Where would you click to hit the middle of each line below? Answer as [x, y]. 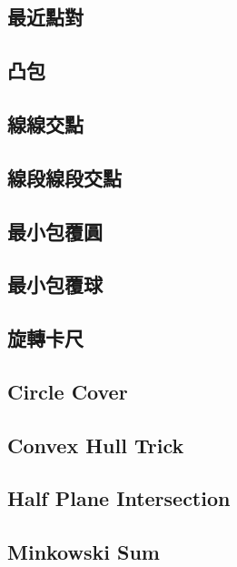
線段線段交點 [64, 177]
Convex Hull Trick [96, 445]
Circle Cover [68, 391]
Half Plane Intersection [119, 498]
